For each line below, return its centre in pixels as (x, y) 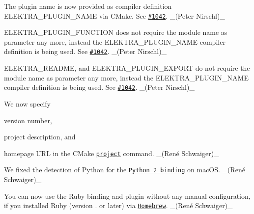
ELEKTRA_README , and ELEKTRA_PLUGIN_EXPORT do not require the (127, 68)
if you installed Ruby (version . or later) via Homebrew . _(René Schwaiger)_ (118, 205)
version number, (28, 120)
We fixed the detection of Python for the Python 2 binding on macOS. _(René (125, 170)
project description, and (40, 137)
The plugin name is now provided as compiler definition (88, 6)
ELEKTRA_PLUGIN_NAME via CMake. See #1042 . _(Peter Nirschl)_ (114, 15)
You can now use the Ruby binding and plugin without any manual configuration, (127, 196)
